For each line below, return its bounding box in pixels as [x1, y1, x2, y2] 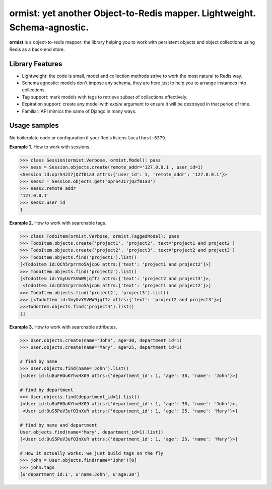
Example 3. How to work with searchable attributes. [9, 323, 117, 330]
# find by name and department [20, 422, 98, 428]
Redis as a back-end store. [9, 46, 65, 52]
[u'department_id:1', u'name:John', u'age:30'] [20, 472, 140, 477]
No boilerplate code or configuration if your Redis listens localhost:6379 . [9, 134, 166, 141]
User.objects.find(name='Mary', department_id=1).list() [20, 429, 164, 435]
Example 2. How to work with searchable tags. [9, 220, 107, 226]
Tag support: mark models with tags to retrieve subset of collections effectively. [22, 94, 188, 100]
